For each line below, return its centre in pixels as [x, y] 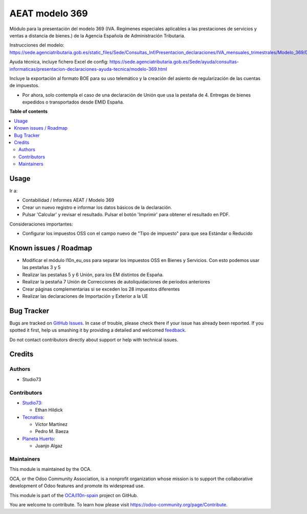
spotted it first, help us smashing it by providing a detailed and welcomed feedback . [98, 330]
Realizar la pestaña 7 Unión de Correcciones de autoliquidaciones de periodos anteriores [116, 282]
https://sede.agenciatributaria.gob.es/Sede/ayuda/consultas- [174, 62]
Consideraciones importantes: [41, 224]
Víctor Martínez [51, 424]
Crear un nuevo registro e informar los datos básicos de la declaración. [97, 207]
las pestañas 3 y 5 [41, 268]
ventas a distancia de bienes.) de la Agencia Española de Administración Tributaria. [97, 35]
